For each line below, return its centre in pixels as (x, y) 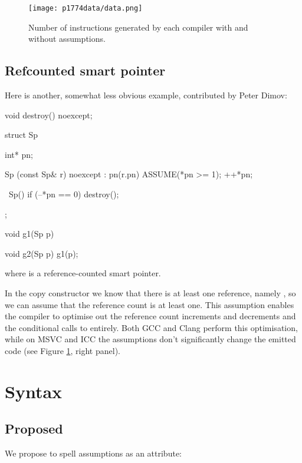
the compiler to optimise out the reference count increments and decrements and (150, 316)
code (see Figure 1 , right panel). (63, 350)
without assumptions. (67, 39)
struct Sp (22, 135)
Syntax (34, 391)
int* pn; (19, 154)
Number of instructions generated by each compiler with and (138, 27)
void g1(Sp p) (29, 234)
